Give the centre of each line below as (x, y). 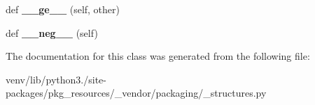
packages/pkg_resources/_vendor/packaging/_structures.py (136, 93)
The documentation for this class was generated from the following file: (158, 56)
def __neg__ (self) (52, 32)
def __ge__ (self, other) (63, 9)
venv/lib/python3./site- (56, 79)
